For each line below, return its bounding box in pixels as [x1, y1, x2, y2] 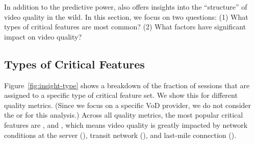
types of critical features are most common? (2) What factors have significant [4, 21, 246, 32]
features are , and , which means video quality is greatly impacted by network [4, 119, 248, 130]
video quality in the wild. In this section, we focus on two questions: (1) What [4, 11, 248, 22]
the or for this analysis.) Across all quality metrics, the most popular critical [4, 110, 243, 120]
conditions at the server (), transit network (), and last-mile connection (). [4, 129, 237, 140]
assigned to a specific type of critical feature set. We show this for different [4, 90, 238, 100]
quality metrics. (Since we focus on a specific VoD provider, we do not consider [4, 99, 251, 110]
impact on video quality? [4, 31, 82, 42]
